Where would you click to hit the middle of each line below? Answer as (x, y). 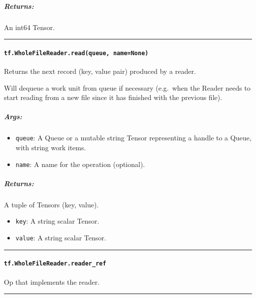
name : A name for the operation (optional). (80, 164)
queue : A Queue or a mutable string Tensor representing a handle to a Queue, (133, 138)
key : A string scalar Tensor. (57, 221)
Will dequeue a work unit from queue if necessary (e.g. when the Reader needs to (127, 87)
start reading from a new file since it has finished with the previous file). (113, 97)
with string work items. (51, 148)
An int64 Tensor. (30, 27)
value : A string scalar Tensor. (61, 238)
